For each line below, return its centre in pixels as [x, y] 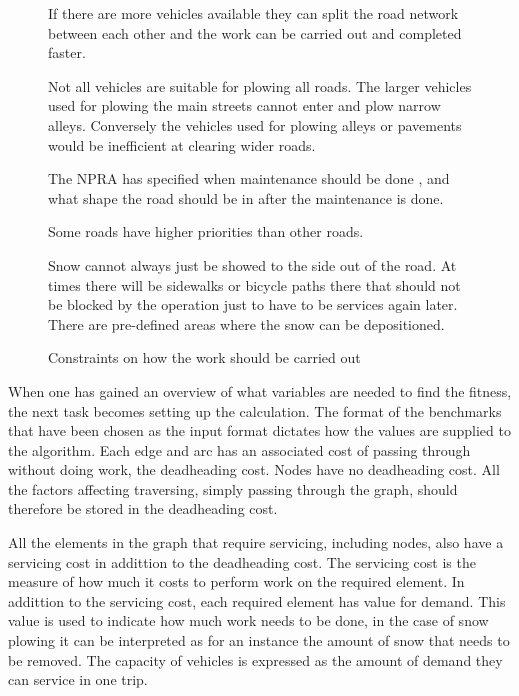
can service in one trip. [78, 679]
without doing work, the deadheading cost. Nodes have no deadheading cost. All [254, 469]
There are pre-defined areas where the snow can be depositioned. [246, 323]
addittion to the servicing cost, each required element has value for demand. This [257, 600]
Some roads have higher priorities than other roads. [206, 231]
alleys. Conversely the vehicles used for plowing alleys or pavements [255, 124]
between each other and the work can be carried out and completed [255, 32]
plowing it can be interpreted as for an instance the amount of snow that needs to [259, 640]
